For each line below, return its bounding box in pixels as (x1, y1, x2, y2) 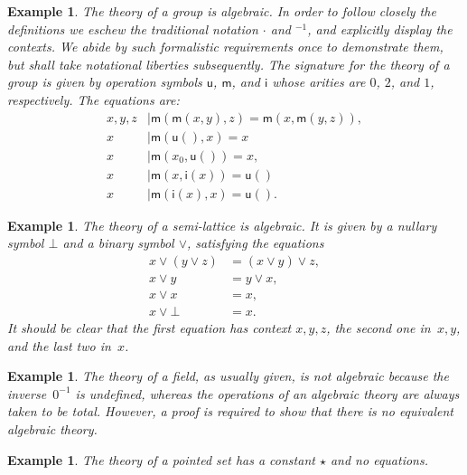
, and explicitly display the (307, 19, 453, 38)
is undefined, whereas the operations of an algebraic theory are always (75, 384, 460, 403)
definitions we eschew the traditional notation (7, 19, 258, 38)
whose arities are (272, 72, 366, 91)
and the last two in (7, 336, 111, 355)
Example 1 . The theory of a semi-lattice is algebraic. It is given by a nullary (7, 215, 437, 234)
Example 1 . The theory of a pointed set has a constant (7, 450, 315, 469)
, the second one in (326, 318, 431, 337)
